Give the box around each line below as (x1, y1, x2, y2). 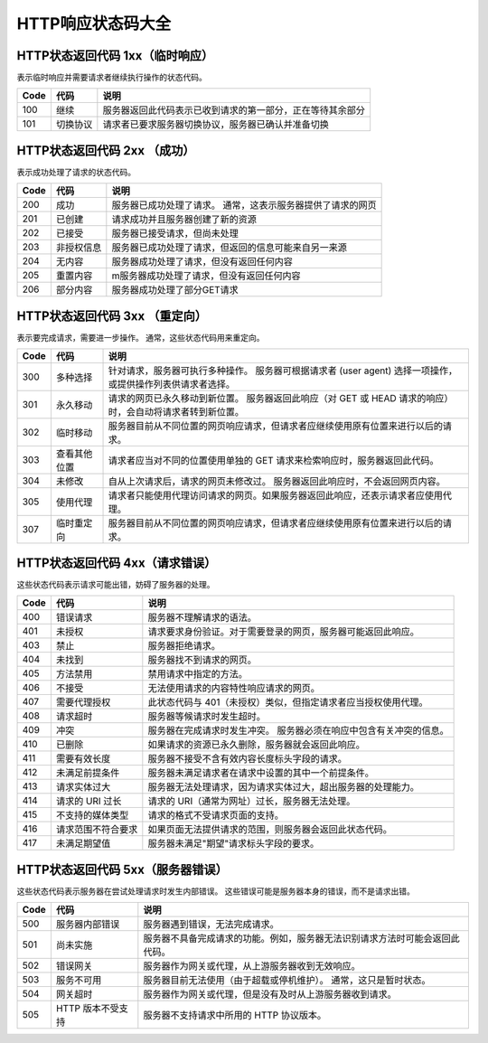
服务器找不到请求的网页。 (147, 653, 257, 666)
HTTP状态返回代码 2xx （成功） (16, 143, 195, 158)
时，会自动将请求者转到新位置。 (108, 406, 244, 418)
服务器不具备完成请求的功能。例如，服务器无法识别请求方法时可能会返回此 (143, 932, 460, 944)
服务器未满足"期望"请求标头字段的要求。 (147, 837, 320, 850)
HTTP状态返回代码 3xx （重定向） (16, 308, 208, 324)
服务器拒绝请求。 (147, 640, 221, 653)
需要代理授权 (55, 696, 111, 709)
